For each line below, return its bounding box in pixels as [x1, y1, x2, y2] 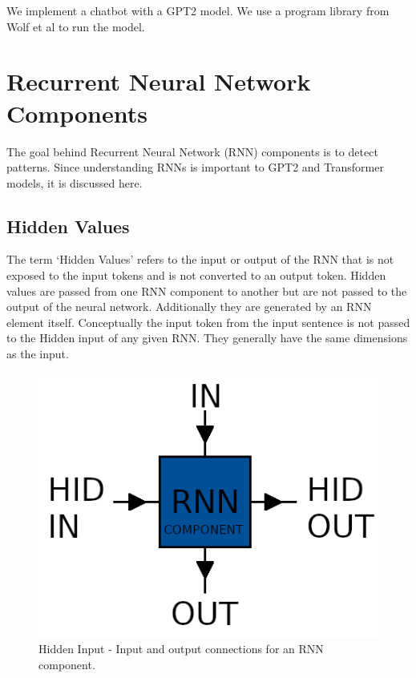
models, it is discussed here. [6, 174, 143, 191]
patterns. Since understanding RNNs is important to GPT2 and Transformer [6, 159, 384, 176]
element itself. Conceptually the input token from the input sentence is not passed [6, 313, 410, 330]
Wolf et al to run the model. [6, 18, 145, 34]
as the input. [6, 345, 69, 362]
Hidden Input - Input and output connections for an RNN [38, 640, 324, 656]
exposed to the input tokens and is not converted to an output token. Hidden [6, 267, 386, 284]
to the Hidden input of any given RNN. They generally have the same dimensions [6, 329, 408, 346]
